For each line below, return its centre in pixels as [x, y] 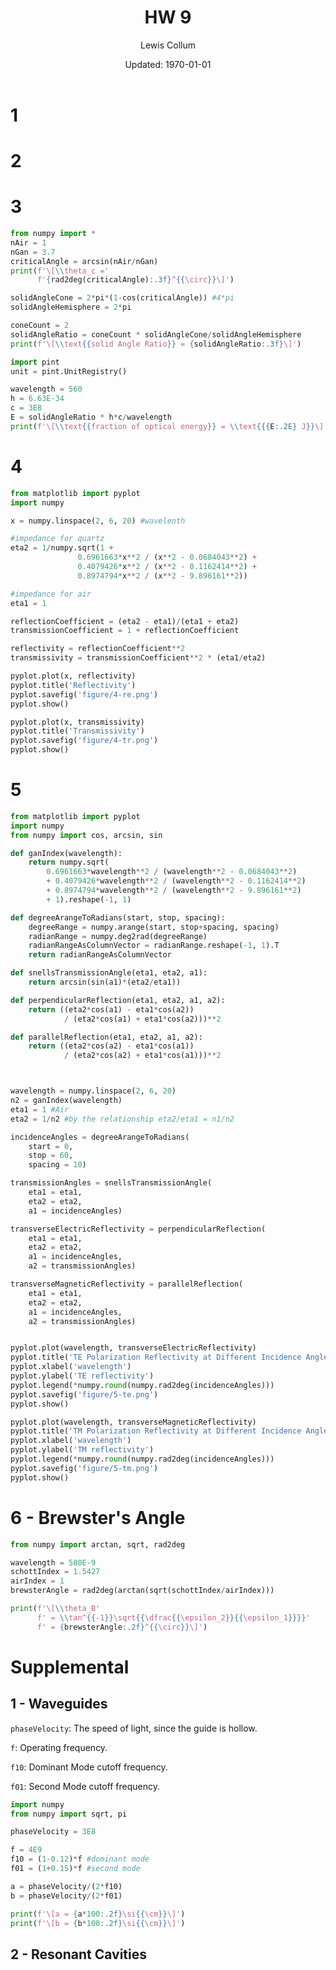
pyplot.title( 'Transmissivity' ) [77, 731]
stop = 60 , [51, 1156]
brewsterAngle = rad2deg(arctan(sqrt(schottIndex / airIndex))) [142, 1591]
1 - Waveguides [59, 1704]
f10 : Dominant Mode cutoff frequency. [89, 1767]
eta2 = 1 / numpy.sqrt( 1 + [62, 548]
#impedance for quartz [57, 539]
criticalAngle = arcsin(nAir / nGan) [84, 261]
